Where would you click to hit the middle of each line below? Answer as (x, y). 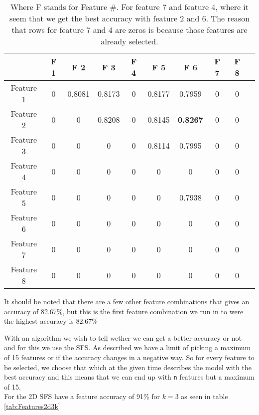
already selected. (129, 41)
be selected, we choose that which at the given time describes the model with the (128, 367)
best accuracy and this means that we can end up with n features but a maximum (129, 377)
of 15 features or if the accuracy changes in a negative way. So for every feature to (129, 357)
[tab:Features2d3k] (32, 406)
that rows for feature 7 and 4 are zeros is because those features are (129, 30)
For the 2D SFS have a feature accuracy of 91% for (82, 396)
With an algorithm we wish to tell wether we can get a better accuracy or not (123, 337)
